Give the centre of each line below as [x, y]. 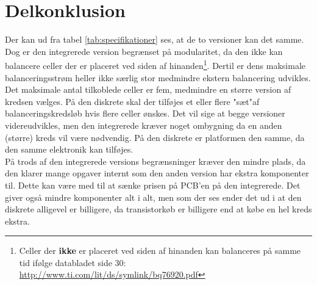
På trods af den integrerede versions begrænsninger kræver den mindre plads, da [155, 161]
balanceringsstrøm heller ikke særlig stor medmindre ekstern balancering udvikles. [158, 77]
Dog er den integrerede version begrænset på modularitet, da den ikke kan [144, 51]
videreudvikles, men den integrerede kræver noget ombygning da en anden [144, 125]
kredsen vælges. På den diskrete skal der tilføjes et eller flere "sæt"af [132, 101]
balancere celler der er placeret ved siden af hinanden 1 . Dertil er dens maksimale [155, 64]
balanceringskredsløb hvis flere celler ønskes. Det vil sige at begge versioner [145, 113]
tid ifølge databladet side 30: [73, 262]
